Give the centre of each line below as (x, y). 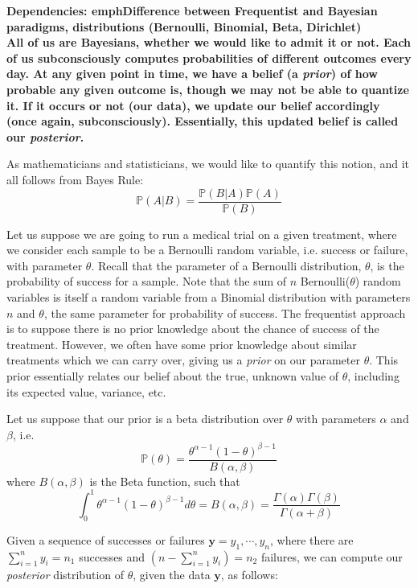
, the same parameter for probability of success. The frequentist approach (225, 313)
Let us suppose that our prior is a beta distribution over (145, 419)
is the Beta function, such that (165, 481)
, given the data (172, 574)
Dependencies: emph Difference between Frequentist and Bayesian (192, 10)
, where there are (312, 539)
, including (373, 375)
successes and (112, 556)
